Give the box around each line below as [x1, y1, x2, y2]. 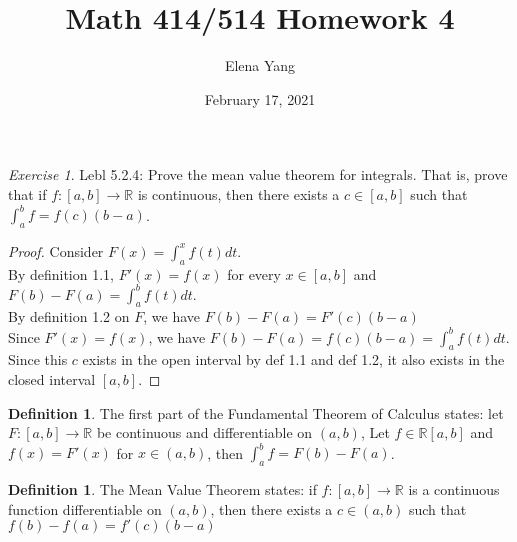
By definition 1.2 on [8, 306, 130, 327]
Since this [8, 349, 68, 370]
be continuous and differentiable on [96, 422, 313, 443]
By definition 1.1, [8, 263, 114, 284]
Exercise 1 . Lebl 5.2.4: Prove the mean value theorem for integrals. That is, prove [8, 164, 508, 185]
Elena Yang [224, 55, 296, 76]
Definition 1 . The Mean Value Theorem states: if [8, 479, 317, 500]
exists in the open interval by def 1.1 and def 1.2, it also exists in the [82, 349, 505, 370]
